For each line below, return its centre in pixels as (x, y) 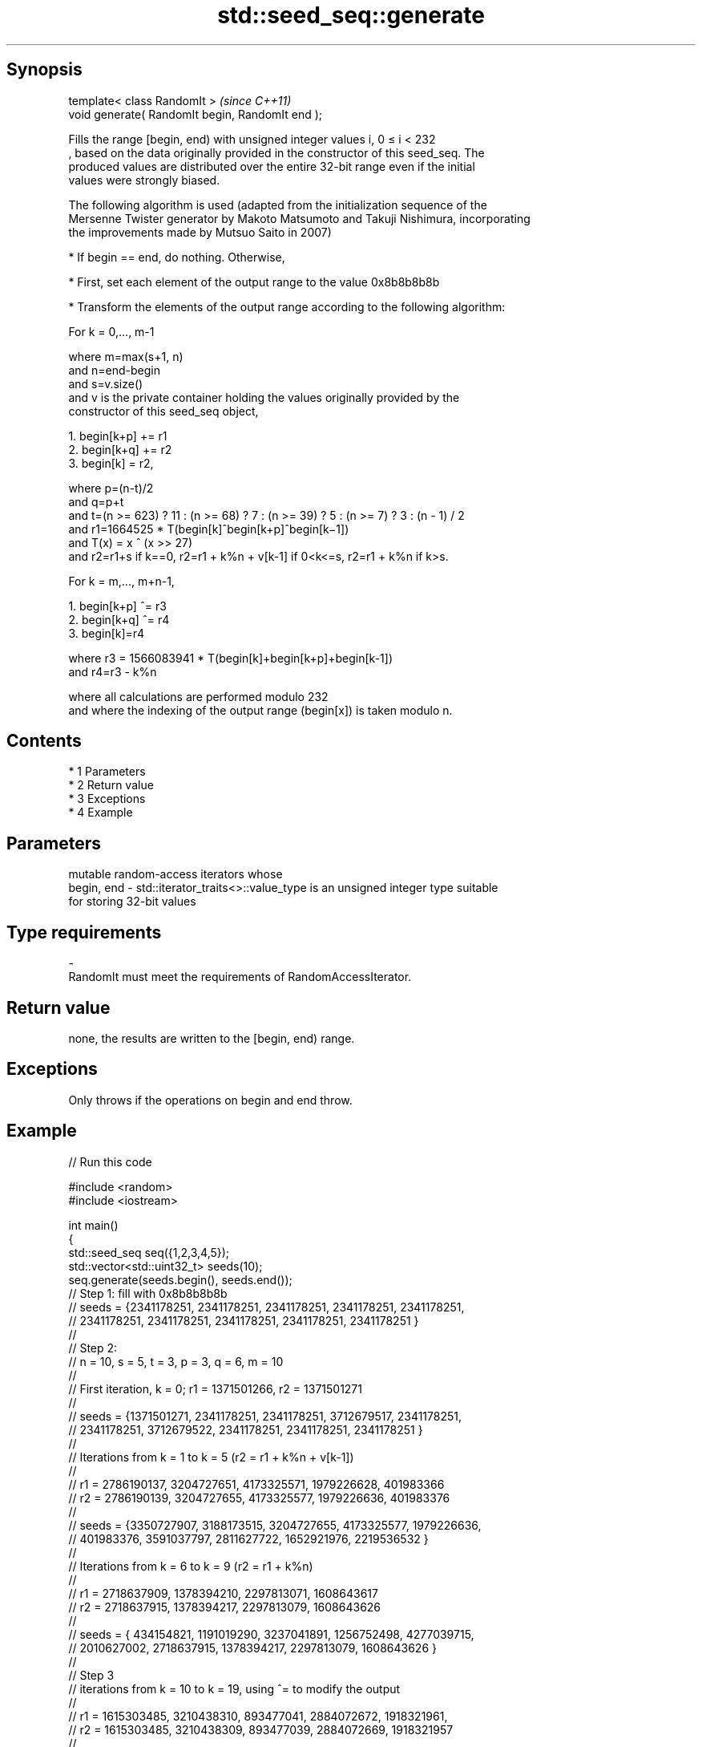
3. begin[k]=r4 (107, 633)
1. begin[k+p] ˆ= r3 (117, 606)
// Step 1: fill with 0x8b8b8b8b (148, 1293)
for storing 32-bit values (132, 902)
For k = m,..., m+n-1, (121, 581)
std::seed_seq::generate (351, 15)
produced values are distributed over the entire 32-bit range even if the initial (272, 166)
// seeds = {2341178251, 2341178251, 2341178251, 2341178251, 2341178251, (266, 1307)
